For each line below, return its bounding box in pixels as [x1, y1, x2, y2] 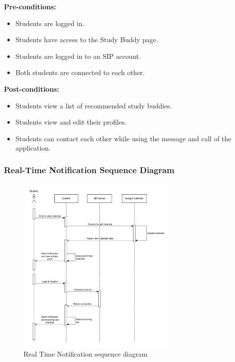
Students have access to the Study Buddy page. [15, 34, 158, 45]
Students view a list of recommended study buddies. [15, 100, 172, 110]
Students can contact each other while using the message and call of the [15, 133, 232, 143]
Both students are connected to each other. [15, 67, 145, 78]
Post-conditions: [4, 83, 59, 94]
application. [15, 143, 51, 153]
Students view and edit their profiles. [15, 117, 127, 127]
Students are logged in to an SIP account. [15, 51, 141, 61]
